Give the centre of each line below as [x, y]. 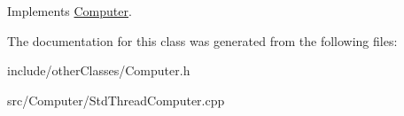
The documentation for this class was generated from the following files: [202, 40]
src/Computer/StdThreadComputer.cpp [116, 100]
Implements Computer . [70, 11]
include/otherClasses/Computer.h [99, 70]
